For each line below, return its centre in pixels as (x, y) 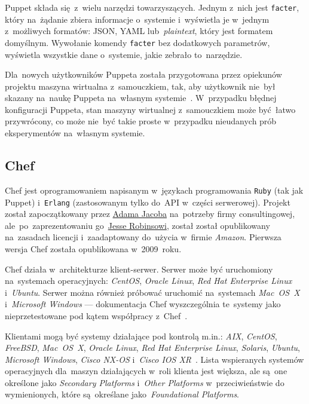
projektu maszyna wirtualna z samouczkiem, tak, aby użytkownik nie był (140, 86)
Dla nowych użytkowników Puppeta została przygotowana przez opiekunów (143, 74)
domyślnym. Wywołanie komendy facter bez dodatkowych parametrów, (137, 42)
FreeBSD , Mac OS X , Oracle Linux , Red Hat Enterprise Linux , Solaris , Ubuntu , (152, 348)
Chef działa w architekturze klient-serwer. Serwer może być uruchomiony (139, 269)
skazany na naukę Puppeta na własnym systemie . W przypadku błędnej (141, 98)
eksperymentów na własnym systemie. (75, 133)
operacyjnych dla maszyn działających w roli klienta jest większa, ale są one (146, 371)
